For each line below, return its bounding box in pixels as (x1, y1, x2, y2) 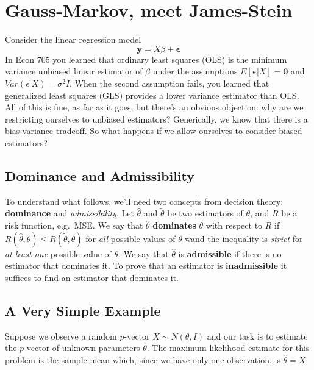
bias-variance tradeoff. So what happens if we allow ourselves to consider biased (5, 124, 302, 137)
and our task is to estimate (207, 329, 308, 342)
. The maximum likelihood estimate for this (146, 341, 310, 354)
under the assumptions (152, 65, 238, 77)
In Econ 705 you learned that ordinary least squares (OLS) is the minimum (5, 52, 287, 65)
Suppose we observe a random (5, 329, 117, 342)
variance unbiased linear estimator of (5, 65, 143, 77)
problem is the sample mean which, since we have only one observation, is (5, 354, 280, 366)
